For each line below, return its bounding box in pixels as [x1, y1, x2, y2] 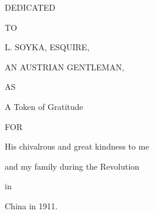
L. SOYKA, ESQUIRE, [5, 41, 90, 53]
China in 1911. [5, 199, 58, 212]
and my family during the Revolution [5, 160, 140, 172]
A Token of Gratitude [5, 100, 83, 112]
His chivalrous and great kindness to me [5, 140, 149, 153]
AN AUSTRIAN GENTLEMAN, [5, 60, 124, 73]
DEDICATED [5, 1, 55, 13]
